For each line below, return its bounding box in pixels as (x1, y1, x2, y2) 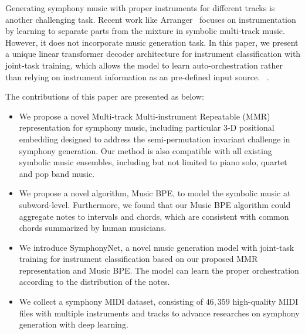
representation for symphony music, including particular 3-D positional (19, 121, 274, 134)
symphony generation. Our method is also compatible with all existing (19, 144, 272, 156)
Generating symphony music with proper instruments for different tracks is (5, 2, 275, 13)
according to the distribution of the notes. (19, 275, 170, 288)
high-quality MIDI (232, 295, 299, 308)
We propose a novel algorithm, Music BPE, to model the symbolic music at (19, 187, 291, 199)
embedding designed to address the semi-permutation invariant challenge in (19, 132, 290, 145)
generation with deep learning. (19, 318, 128, 330)
